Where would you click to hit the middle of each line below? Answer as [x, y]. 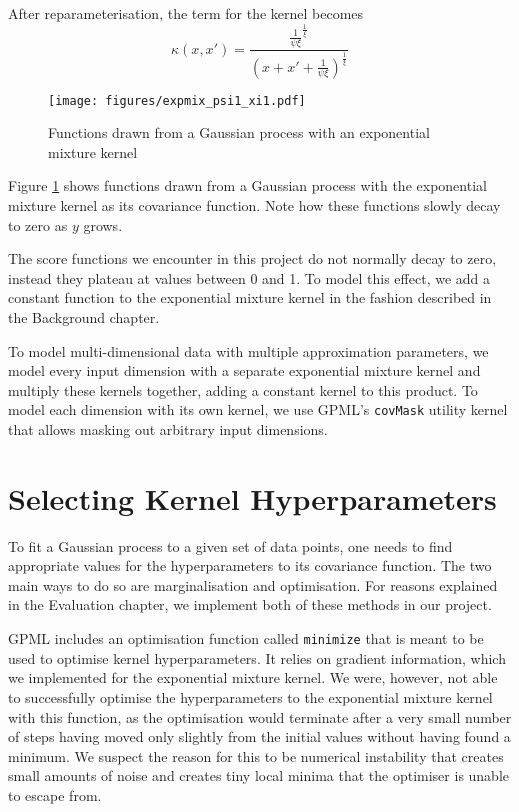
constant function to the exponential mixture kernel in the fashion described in [250, 297]
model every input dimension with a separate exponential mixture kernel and [244, 370]
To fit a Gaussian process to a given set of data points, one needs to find [230, 545]
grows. [103, 224]
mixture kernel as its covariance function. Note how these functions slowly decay [254, 204]
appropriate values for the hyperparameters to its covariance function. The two [250, 565]
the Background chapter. [84, 316]
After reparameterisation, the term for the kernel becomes [186, 13]
